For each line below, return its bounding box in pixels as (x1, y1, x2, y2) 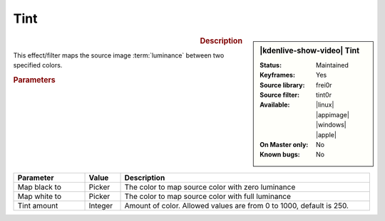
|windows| (316, 121, 346, 129)
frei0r (316, 80, 332, 89)
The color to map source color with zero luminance (124, 182, 296, 192)
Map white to (17, 191, 62, 201)
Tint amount (17, 200, 58, 210)
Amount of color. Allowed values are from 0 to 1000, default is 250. (124, 200, 349, 210)
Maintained (316, 60, 349, 69)
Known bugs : (260, 150, 301, 159)
